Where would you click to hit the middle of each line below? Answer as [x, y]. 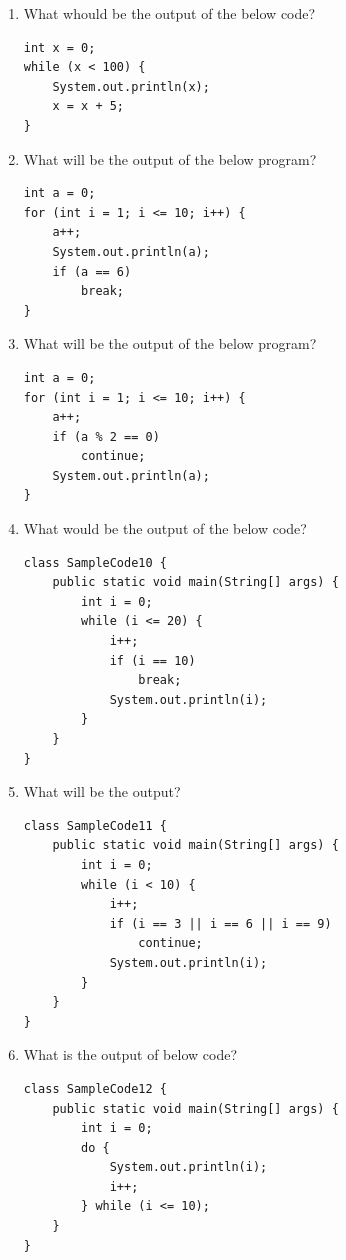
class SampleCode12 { [95, 1088]
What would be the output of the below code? [165, 528]
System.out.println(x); [131, 86]
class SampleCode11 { [95, 825]
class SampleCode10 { [95, 562]
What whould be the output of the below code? [169, 13]
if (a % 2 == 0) [106, 436]
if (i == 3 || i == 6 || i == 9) [220, 923]
